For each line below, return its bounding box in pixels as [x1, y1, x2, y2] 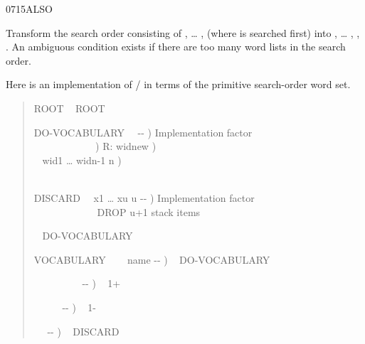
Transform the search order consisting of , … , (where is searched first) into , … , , [6, 25, 360, 40]
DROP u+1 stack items [97, 204, 201, 219]
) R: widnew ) [95, 139, 157, 154]
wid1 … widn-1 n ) [42, 152, 122, 167]
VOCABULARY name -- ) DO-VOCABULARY [33, 252, 270, 267]
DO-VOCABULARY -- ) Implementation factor [33, 124, 253, 139]
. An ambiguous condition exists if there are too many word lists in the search [6, 39, 346, 54]
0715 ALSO [6, 1, 53, 16]
